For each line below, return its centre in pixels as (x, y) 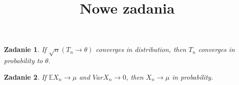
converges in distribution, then (141, 49)
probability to (23, 60)
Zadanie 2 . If (25, 76)
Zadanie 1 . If (25, 49)
